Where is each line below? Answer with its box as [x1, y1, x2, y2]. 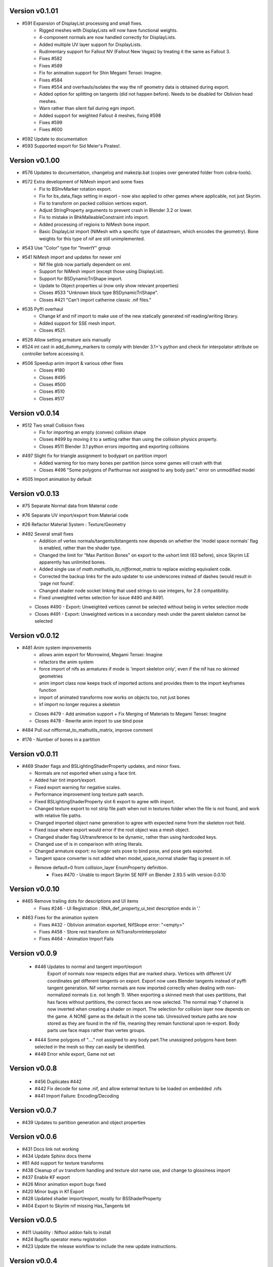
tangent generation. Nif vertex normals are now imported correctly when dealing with [47, 985, 225, 991]
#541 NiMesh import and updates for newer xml [22, 254, 121, 260]
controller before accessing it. [22, 351, 84, 357]
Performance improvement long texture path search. [34, 791, 144, 798]
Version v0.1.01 [9, 7, 58, 15]
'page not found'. [39, 580, 75, 586]
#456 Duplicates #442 [34, 1078, 82, 1085]
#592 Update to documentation [22, 136, 88, 142]
